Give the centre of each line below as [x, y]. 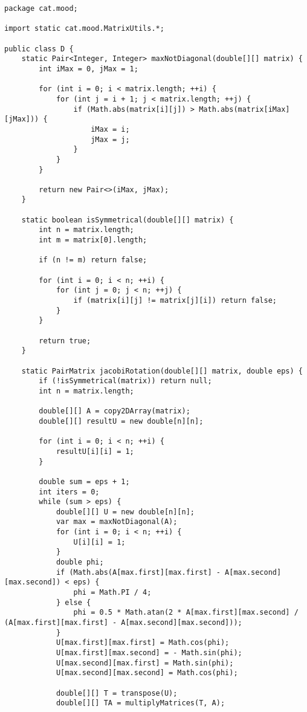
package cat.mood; [41, 8]
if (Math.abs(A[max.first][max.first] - [138, 572]
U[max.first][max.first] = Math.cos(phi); [143, 643]
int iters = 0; [69, 492]
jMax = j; [110, 139]
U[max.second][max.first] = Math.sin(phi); [145, 663]
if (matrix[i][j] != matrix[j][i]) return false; [175, 301]
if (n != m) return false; [93, 260]
